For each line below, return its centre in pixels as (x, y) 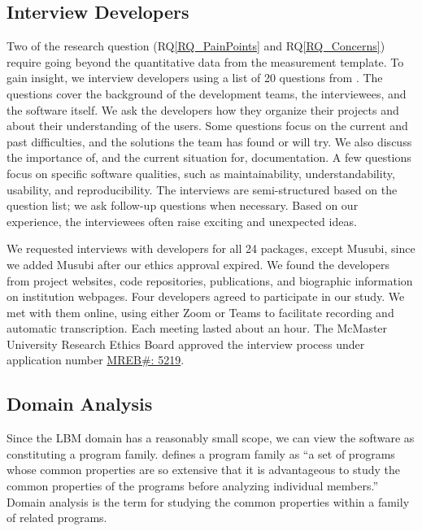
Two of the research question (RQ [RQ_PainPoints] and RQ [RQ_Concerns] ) (196, 46)
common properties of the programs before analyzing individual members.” (193, 486)
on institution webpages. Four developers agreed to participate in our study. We (206, 296)
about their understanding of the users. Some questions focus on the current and (207, 126)
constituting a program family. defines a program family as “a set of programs (201, 453)
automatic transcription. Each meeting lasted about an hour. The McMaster (197, 328)
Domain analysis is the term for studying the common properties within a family (208, 501)
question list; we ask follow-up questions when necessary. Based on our (183, 205)
